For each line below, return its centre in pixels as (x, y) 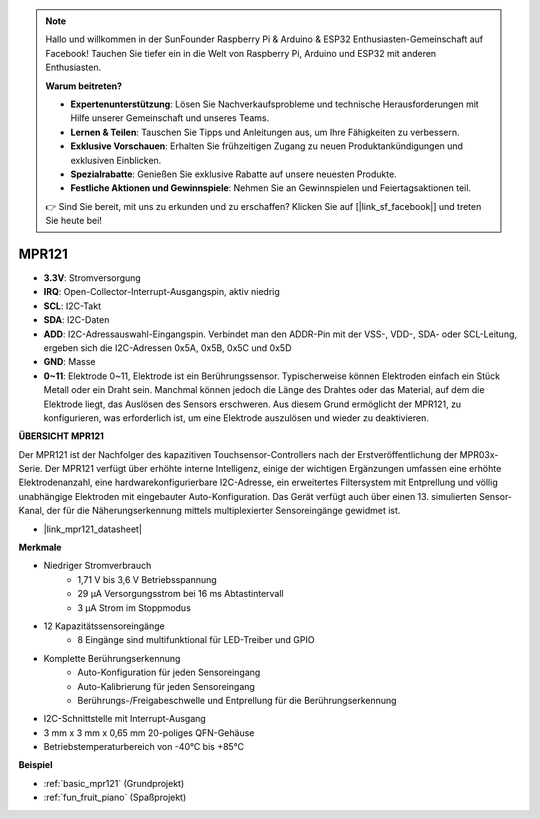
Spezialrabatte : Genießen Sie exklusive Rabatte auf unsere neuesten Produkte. (233, 174)
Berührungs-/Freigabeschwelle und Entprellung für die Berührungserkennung (237, 700)
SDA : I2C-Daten (76, 320)
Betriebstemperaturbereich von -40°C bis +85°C (144, 747)
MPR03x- (479, 454)
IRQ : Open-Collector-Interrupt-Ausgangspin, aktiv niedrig (161, 292)
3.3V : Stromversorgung (92, 277)
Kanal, (31, 511)
